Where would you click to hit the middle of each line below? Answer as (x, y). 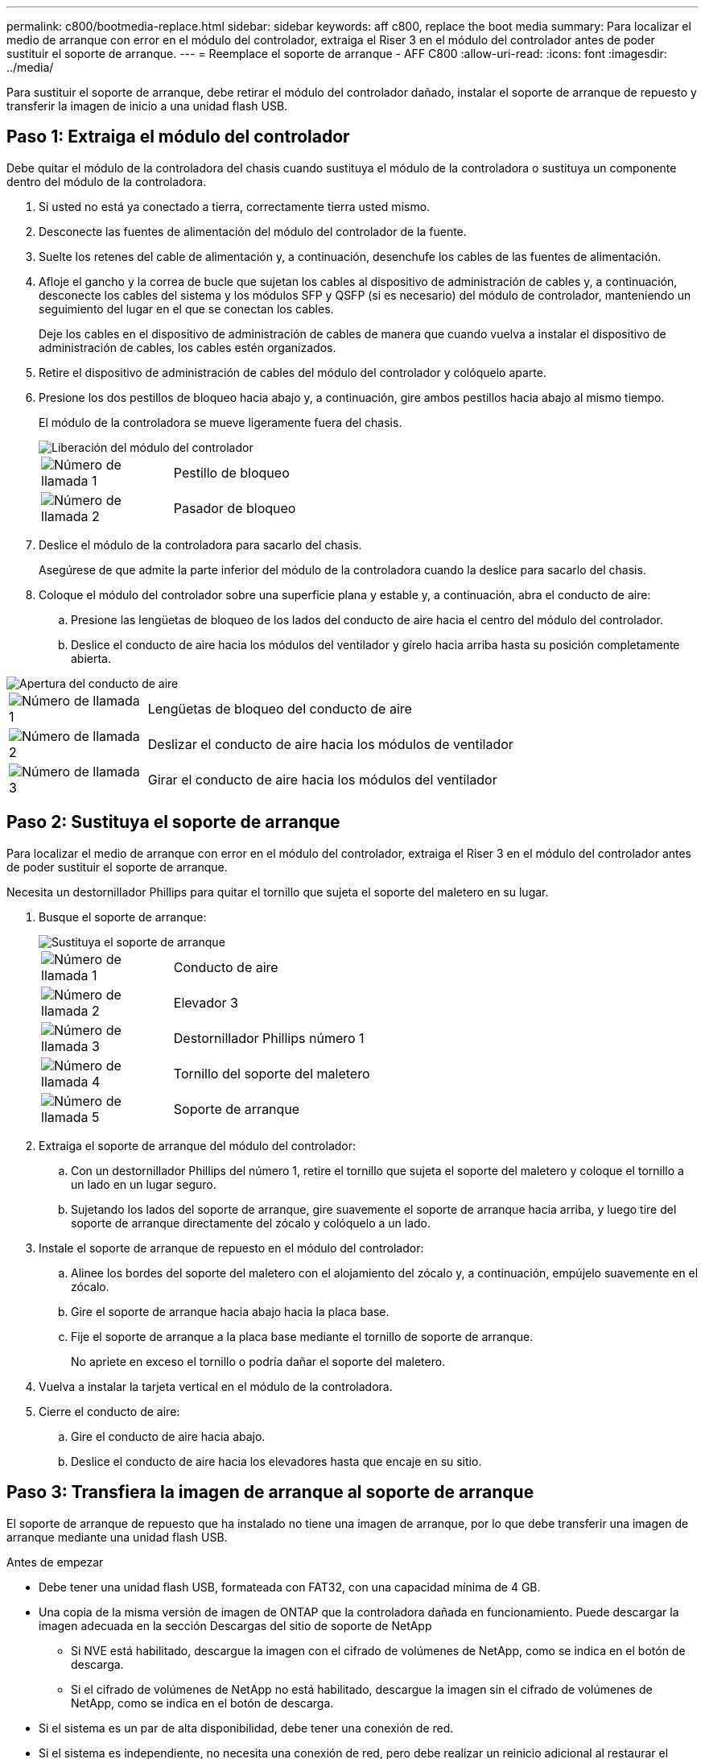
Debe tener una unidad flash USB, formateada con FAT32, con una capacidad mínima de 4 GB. (290, 1587)
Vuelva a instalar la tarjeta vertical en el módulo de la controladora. (216, 1386)
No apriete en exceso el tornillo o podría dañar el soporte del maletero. (258, 1361)
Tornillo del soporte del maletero (272, 1073)
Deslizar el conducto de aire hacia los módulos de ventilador (330, 744)
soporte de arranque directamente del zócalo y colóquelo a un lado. (251, 1223)
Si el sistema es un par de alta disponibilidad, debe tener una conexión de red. (246, 1728)
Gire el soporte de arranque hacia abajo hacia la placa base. (230, 1311)
